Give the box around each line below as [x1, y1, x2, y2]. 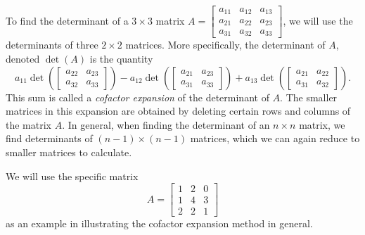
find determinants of [6, 131, 93, 146]
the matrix [6, 117, 51, 132]
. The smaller [280, 89, 338, 104]
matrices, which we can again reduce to [190, 131, 360, 146]
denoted [6, 51, 40, 66]
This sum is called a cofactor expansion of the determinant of [6, 89, 269, 104]
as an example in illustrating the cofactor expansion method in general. [6, 216, 313, 231]
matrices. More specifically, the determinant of [125, 37, 326, 52]
